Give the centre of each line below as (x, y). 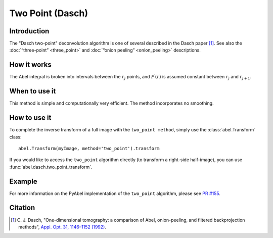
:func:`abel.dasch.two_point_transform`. (51, 167)
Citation (22, 208)
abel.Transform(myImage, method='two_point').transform (89, 148)
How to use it (30, 118)
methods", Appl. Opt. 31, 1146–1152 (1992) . (62, 227)
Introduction (29, 31)
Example (23, 181)
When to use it (33, 91)
